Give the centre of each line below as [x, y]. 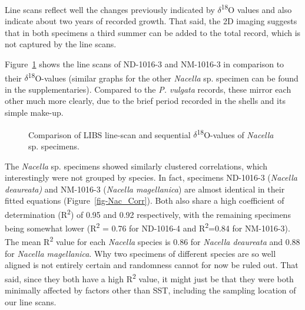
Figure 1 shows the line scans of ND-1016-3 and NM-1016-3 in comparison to [145, 64]
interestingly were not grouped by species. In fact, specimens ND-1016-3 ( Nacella [151, 177]
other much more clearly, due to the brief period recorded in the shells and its [145, 101]
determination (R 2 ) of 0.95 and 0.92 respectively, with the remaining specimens [148, 213]
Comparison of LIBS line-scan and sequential [110, 134]
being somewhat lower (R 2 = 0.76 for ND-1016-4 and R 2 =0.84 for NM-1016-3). [147, 227]
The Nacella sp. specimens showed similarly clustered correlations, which [136, 166]
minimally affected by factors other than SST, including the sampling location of [150, 290]
